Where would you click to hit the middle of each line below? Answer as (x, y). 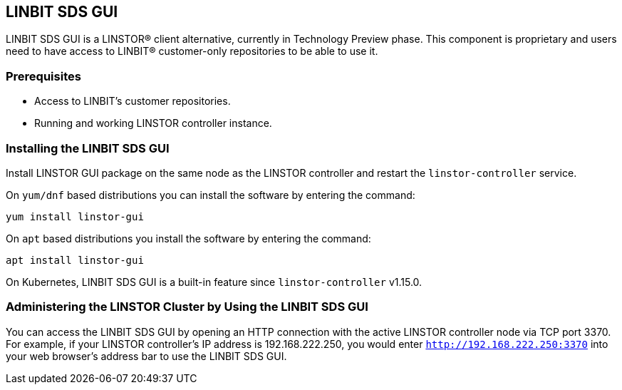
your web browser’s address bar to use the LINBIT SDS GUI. (146, 356)
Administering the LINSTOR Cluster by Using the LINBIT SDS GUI (187, 307)
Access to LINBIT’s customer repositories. (133, 101)
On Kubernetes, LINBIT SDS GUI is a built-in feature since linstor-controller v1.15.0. (214, 282)
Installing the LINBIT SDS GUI (88, 148)
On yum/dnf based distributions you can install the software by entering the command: (211, 195)
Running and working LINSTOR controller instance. (153, 123)
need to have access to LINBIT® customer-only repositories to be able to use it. (192, 51)
